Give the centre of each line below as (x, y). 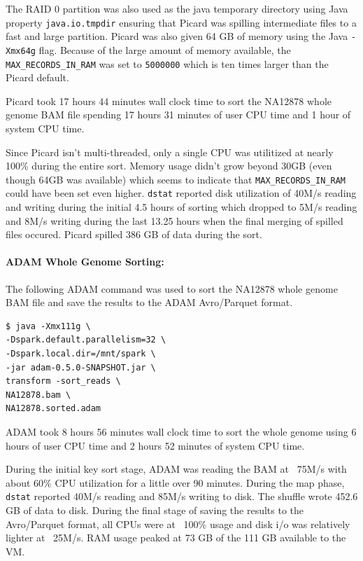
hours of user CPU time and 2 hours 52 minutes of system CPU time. (155, 445)
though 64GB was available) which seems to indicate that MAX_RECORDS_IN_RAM (176, 179)
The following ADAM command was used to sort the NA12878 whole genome (172, 288)
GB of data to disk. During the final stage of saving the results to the (155, 510)
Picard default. (37, 77)
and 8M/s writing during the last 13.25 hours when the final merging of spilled (175, 220)
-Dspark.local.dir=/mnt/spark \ (81, 354)
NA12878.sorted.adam (54, 409)
